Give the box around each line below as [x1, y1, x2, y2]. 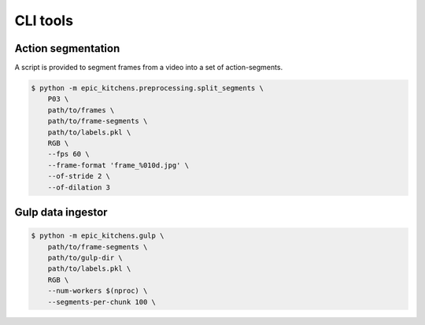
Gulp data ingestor [14, 205, 108, 219]
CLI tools [14, 12, 74, 29]
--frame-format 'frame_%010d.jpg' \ [47, 161, 189, 169]
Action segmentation [14, 42, 120, 55]
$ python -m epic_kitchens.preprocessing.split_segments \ [31, 83, 264, 93]
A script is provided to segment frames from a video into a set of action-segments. [14, 63, 283, 72]
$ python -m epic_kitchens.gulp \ [31, 231, 164, 240]
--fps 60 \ [47, 150, 90, 159]
